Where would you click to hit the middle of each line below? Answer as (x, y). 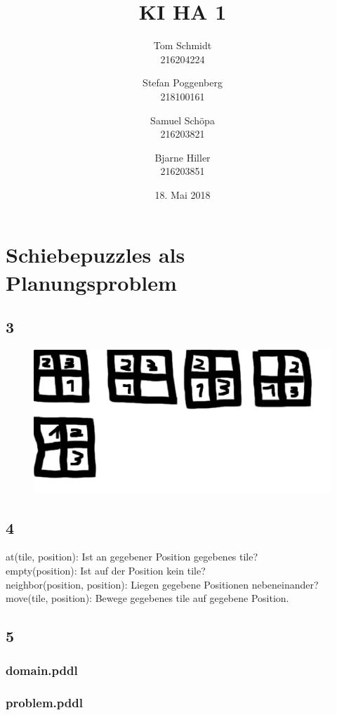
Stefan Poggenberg (183, 83)
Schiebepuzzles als (95, 255)
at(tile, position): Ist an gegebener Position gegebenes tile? (132, 557)
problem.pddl (44, 703)
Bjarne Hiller (183, 157)
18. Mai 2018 (183, 194)
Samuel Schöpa (183, 120)
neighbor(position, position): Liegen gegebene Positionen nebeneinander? (162, 584)
